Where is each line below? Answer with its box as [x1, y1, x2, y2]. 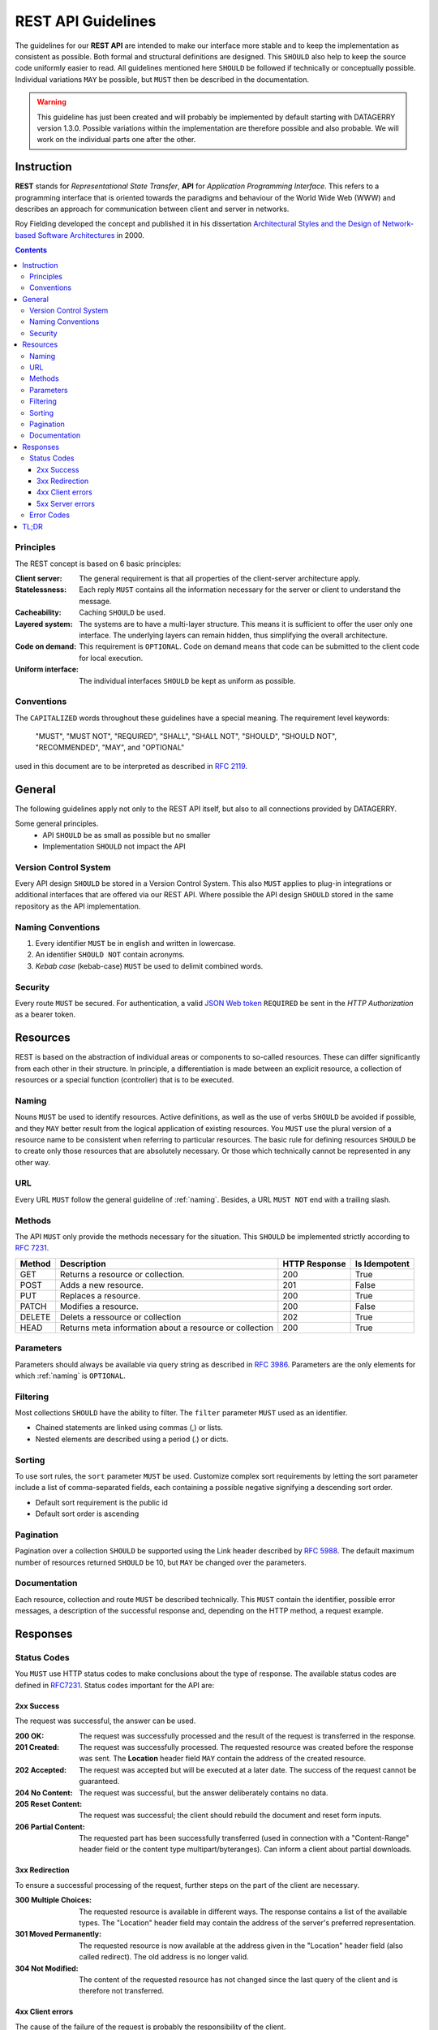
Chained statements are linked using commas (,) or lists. [35, 1423, 223, 1432]
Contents [15, 245, 48, 255]
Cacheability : [15, 607, 62, 617]
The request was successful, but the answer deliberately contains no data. [79, 1787, 328, 1798]
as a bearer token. [15, 1009, 76, 1019]
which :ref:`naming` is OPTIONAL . [15, 1371, 126, 1380]
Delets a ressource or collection [59, 1311, 182, 1323]
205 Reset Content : [15, 1799, 83, 1808]
